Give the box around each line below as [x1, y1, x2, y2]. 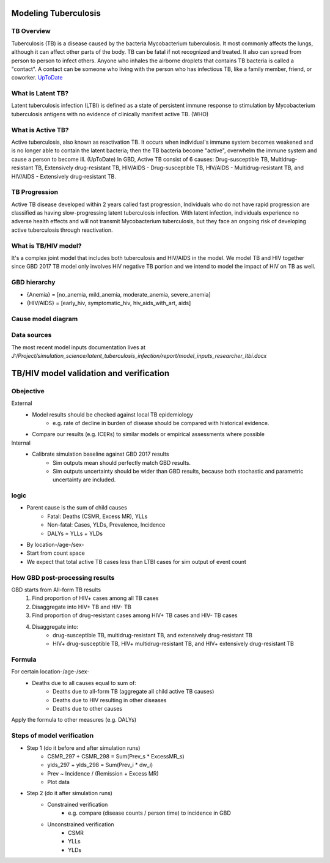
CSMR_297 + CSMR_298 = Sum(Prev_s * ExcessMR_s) [47, 752, 185, 760]
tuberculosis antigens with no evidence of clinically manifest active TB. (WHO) [11, 110, 209, 117]
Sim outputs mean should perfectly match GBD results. [53, 459, 191, 466]
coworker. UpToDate [11, 74, 63, 81]
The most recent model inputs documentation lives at [11, 343, 146, 351]
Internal [11, 439, 31, 446]
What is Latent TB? [11, 89, 69, 98]
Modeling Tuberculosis [11, 8, 101, 18]
